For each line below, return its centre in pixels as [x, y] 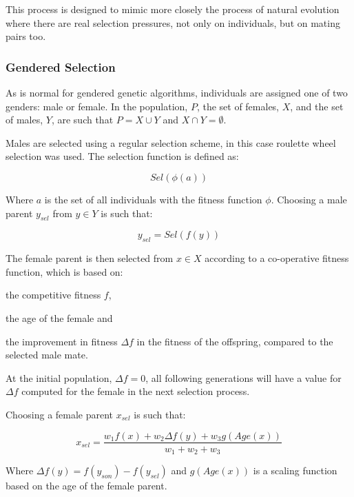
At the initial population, [59, 377]
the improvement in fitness [62, 341]
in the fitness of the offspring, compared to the [235, 341]
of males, [24, 120]
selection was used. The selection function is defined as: [122, 156]
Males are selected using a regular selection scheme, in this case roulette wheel [171, 142]
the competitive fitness [53, 295]
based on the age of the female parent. [86, 486]
